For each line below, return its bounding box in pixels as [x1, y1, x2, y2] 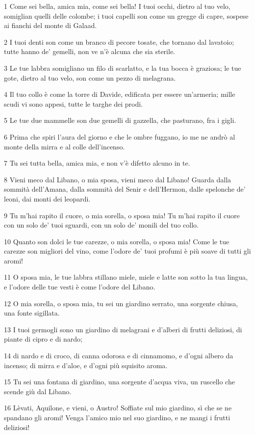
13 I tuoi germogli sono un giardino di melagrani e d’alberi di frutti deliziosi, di [4, 324, 242, 334]
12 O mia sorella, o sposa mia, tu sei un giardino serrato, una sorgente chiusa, [4, 298, 238, 308]
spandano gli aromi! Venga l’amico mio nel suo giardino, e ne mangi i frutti [4, 412, 230, 422]
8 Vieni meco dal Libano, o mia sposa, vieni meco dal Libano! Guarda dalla [4, 174, 231, 184]
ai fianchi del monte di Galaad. [4, 20, 97, 30]
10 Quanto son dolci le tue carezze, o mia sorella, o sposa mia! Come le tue [4, 236, 229, 246]
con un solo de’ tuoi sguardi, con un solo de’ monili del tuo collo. [4, 220, 199, 230]
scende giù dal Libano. [4, 386, 72, 396]
